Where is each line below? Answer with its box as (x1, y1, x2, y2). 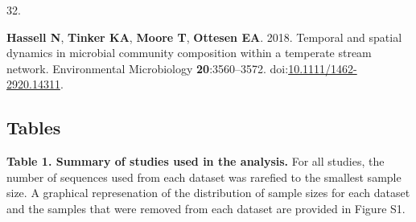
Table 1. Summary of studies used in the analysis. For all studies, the (6, 153, 385, 170)
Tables (6, 115, 61, 140)
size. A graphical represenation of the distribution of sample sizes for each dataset (6, 184, 410, 201)
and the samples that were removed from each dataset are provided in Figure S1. (6, 199, 406, 216)
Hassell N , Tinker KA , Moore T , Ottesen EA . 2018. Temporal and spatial (6, 28, 402, 45)
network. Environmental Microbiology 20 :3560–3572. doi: (6, 60, 289, 76)
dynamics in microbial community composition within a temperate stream (6, 44, 372, 61)
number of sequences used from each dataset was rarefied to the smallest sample (6, 168, 402, 185)
